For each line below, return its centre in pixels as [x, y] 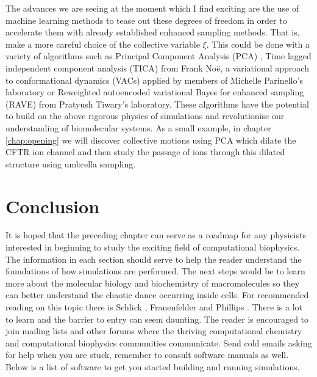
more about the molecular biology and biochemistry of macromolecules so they [153, 283]
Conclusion [53, 206]
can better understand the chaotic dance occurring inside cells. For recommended [157, 295]
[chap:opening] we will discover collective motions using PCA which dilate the [151, 140]
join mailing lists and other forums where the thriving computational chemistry [154, 331]
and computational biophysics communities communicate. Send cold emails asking [159, 342]
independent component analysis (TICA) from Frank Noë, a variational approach [157, 68]
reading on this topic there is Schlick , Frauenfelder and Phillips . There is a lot [154, 307]
